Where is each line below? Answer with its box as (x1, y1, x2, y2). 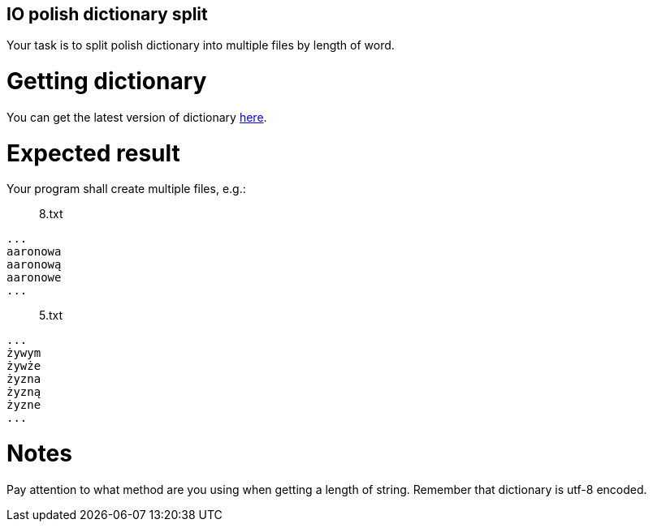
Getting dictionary (6, 67, 207, 96)
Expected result (6, 139, 180, 167)
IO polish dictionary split (6, 4, 208, 24)
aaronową (6, 258, 62, 272)
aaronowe (6, 271, 62, 285)
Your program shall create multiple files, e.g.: (6, 182, 246, 196)
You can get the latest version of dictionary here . (6, 109, 267, 124)
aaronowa (6, 245, 62, 259)
